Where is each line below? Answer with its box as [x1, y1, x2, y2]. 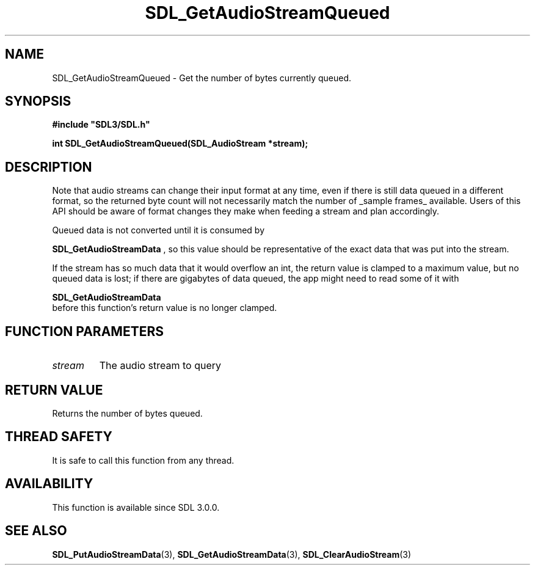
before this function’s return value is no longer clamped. [52, 302, 277, 313]
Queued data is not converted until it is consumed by [52, 225, 264, 236]
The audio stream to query [99, 359, 222, 372]
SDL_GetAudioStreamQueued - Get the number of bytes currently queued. [52, 72, 352, 83]
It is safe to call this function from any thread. [52, 455, 235, 466]
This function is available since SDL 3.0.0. [52, 502, 220, 513]
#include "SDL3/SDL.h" [52, 119, 150, 130]
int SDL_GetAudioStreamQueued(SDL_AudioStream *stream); [52, 138, 308, 149]
